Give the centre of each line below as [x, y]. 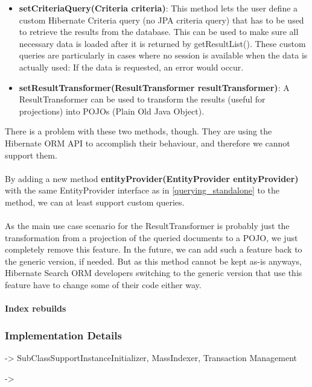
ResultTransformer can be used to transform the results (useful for [142, 99]
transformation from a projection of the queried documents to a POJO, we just [151, 237]
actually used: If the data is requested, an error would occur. [131, 67]
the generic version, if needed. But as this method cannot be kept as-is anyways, [153, 261]
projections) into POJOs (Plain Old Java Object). [112, 111]
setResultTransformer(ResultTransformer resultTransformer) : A [154, 87]
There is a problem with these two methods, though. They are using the [138, 131]
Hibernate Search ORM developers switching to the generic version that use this [154, 273]
